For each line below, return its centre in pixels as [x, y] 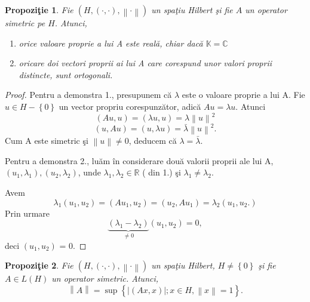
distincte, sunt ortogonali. [66, 74]
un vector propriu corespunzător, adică [130, 106]
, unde [89, 172]
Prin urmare [27, 213]
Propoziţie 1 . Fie [39, 10]
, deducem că [153, 140]
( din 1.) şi [162, 172]
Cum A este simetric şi [47, 140]
